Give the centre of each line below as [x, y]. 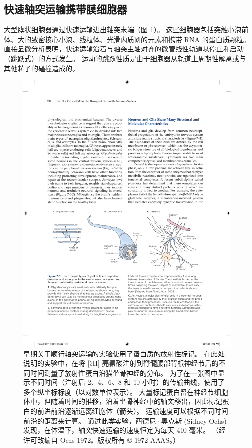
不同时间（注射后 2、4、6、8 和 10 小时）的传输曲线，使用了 [127, 382]
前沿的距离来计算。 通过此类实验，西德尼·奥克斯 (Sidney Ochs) [125, 420]
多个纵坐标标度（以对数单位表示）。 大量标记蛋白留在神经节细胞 [126, 391]
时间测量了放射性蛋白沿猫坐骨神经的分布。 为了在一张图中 [124, 372]
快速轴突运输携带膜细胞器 [66, 9]
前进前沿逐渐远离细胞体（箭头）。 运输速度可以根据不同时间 [132, 411]
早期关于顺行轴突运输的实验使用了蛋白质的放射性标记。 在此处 [124, 353]
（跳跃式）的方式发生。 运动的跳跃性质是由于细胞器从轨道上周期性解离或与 [125, 58]
